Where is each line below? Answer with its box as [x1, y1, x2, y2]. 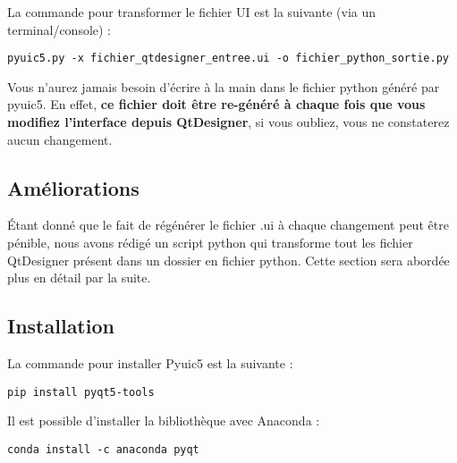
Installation [7, 312, 114, 340]
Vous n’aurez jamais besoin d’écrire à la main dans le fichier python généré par [7, 77, 440, 96]
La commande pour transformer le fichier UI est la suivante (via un [7, 3, 377, 21]
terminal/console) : [7, 20, 112, 38]
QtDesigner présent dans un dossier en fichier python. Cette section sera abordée [7, 250, 450, 269]
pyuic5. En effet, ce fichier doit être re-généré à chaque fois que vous [7, 95, 426, 114]
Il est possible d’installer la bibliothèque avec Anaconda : [7, 411, 320, 430]
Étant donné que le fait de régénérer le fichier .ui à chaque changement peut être [7, 215, 449, 234]
